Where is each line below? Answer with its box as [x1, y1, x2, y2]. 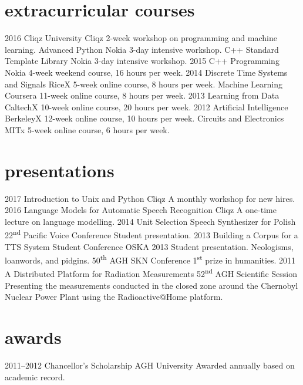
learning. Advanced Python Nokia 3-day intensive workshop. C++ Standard [5, 43, 279, 55]
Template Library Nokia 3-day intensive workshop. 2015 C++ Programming [5, 55, 280, 67]
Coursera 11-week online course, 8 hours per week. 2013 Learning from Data [5, 89, 280, 102]
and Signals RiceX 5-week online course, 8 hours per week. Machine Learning [5, 77, 282, 90]
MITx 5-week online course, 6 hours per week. [5, 123, 170, 136]
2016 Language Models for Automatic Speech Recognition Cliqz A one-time [5, 204, 277, 216]
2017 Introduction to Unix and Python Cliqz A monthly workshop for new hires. [5, 192, 295, 204]
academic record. [5, 370, 65, 383]
